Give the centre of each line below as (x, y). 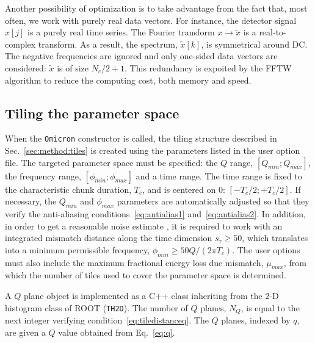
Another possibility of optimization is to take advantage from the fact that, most (156, 8)
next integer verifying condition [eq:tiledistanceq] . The (107, 320)
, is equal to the (270, 307)
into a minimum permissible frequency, (78, 249)
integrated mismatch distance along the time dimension (109, 238)
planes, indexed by (256, 320)
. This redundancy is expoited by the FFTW (208, 67)
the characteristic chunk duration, (68, 189)
